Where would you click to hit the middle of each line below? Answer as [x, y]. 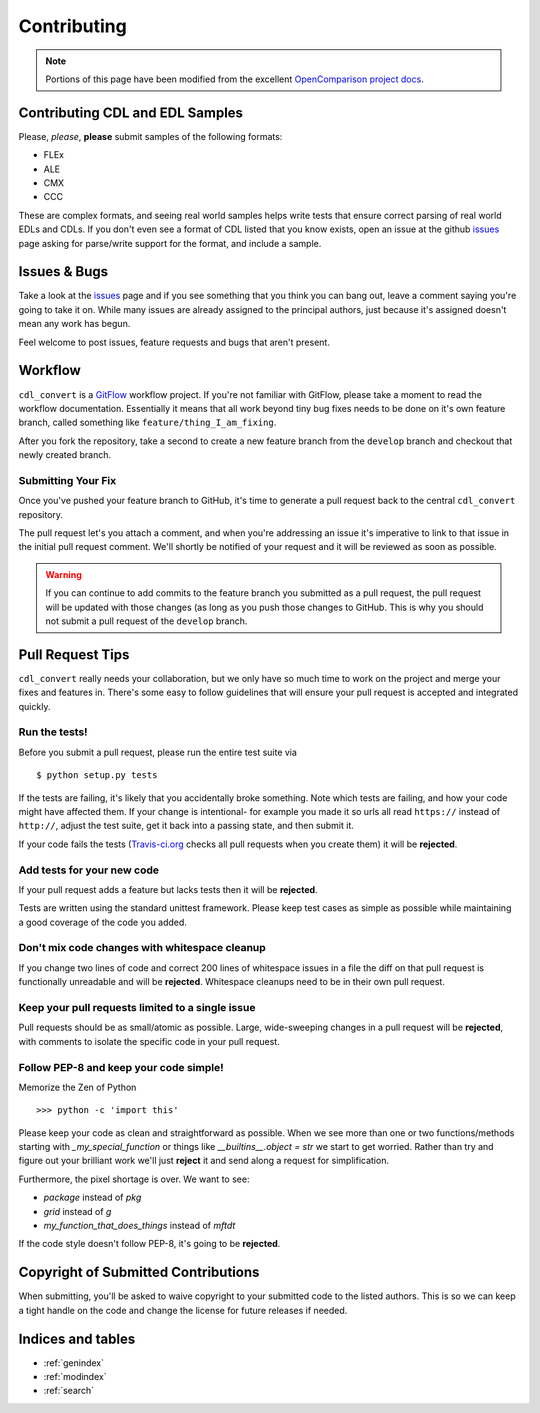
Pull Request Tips [74, 654]
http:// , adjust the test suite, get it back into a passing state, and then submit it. [186, 826]
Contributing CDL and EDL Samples [131, 112]
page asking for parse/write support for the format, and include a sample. [170, 243]
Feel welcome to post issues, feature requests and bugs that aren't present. [174, 342]
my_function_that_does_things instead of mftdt [139, 1226]
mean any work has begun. [74, 324]
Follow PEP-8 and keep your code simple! [121, 1067]
